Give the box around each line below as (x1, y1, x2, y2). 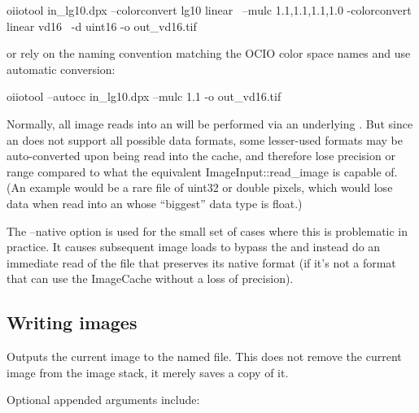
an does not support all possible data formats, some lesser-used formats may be (7, 131, 404, 148)
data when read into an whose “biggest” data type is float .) (7, 194, 303, 211)
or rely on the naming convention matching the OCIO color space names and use (7, 45, 411, 62)
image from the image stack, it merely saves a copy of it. (7, 363, 289, 380)
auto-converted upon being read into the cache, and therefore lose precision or (7, 147, 395, 164)
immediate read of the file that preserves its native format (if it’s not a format (7, 254, 396, 271)
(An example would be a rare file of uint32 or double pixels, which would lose (7, 179, 393, 196)
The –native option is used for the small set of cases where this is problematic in (7, 222, 408, 239)
